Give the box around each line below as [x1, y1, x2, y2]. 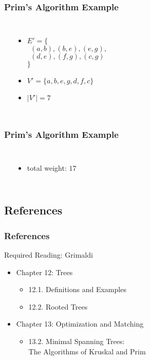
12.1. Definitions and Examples [28, 284, 126, 295]
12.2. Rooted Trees [28, 301, 88, 312]
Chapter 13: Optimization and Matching [16, 318, 144, 329]
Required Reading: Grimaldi [4, 249, 93, 260]
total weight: [27, 163, 67, 173]
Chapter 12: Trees [16, 266, 73, 277]
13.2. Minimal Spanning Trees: [28, 336, 125, 346]
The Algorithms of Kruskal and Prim [28, 346, 146, 356]
